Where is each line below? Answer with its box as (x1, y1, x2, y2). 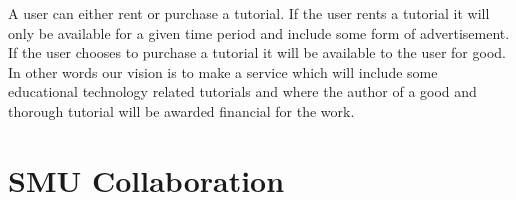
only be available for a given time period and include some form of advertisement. (8, 22, 510, 43)
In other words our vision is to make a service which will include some (8, 61, 438, 82)
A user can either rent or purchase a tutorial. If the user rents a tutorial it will (8, 3, 490, 23)
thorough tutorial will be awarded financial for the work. (8, 100, 355, 121)
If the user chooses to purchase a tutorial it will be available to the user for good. (8, 42, 506, 63)
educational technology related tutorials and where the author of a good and (8, 81, 477, 102)
